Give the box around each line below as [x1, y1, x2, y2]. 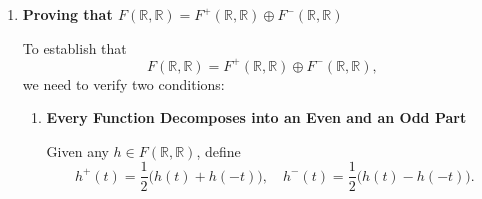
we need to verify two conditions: [22, 73, 225, 94]
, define [196, 140, 241, 161]
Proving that [22, 4, 113, 24]
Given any [46, 140, 109, 161]
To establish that [22, 37, 127, 58]
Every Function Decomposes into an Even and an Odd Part [46, 107, 467, 128]
